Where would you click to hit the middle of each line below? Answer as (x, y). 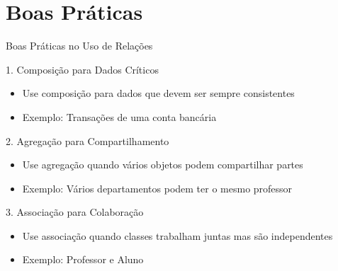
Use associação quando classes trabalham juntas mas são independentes (178, 235)
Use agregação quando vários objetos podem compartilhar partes (163, 165)
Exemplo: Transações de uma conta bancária (119, 116)
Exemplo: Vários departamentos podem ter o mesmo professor (157, 188)
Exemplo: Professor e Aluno (83, 259)
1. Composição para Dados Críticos (82, 69)
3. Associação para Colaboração (75, 212)
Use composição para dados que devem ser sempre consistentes (158, 93)
